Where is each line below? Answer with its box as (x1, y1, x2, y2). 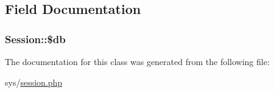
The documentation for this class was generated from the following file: (5, 55, 270, 67)
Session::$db (5, 31, 66, 46)
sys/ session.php (5, 75, 63, 88)
